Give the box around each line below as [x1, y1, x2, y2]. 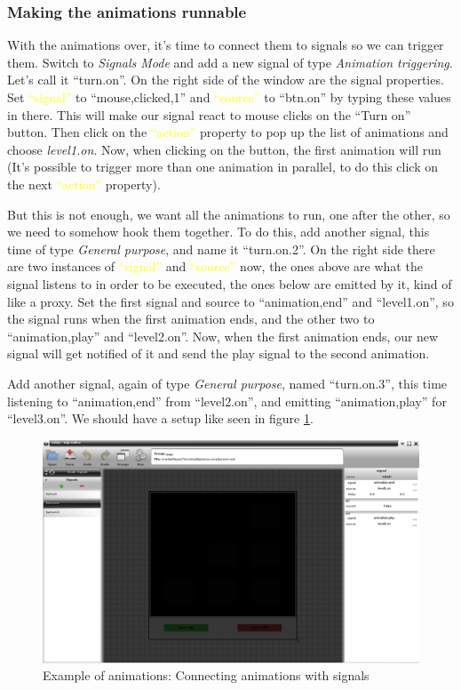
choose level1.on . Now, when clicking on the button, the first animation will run [7, 140, 441, 158]
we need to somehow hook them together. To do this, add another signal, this [7, 222, 430, 241]
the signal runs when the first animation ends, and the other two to [7, 309, 375, 328]
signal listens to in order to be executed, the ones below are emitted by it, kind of [7, 274, 452, 293]
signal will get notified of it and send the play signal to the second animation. [7, 344, 430, 363]
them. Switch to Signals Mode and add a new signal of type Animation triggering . [7, 52, 453, 71]
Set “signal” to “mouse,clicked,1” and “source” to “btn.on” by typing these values [7, 88, 451, 106]
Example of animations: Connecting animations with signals [43, 666, 370, 685]
